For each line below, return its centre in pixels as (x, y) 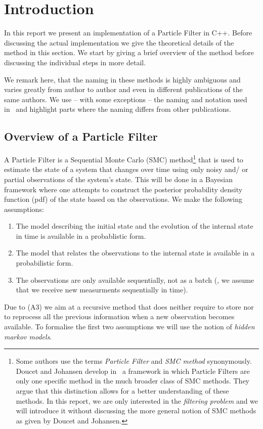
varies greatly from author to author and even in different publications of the (123, 89)
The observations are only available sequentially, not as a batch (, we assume (135, 280)
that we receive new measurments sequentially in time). (102, 290)
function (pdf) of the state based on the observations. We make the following (123, 199)
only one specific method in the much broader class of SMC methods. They (133, 381)
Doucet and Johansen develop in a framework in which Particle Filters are (133, 371)
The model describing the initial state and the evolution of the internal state (135, 226)
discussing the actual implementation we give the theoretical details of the (119, 42)
